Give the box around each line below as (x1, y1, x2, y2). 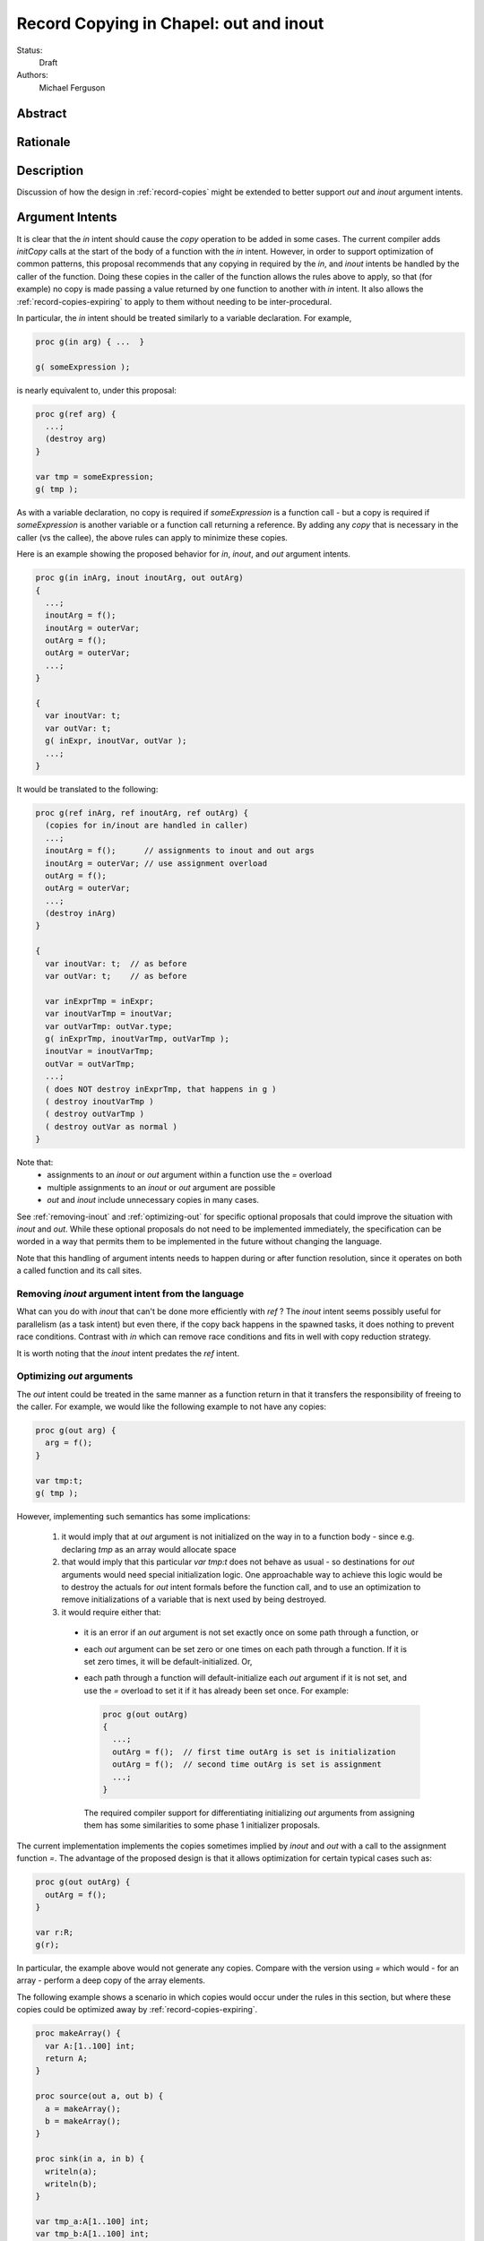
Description (16, 162, 84, 178)
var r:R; (35, 1927, 74, 1937)
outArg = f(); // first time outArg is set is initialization (112, 1746, 396, 1757)
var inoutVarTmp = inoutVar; (45, 1008, 174, 1019)
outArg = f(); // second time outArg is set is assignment (112, 1760, 382, 1769)
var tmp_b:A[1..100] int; (35, 2228, 150, 2239)
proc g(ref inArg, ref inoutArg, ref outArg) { (35, 808, 248, 818)
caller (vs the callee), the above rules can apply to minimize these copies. (16, 532, 289, 542)
